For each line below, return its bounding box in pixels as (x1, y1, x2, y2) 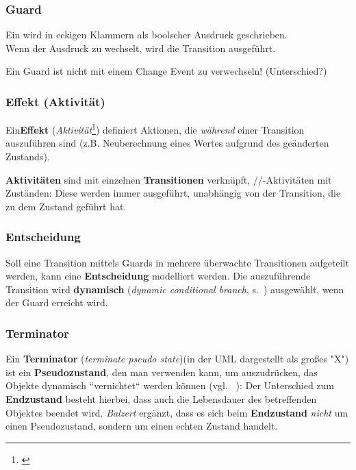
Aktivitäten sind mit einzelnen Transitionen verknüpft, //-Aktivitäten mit (5, 172, 332, 186)
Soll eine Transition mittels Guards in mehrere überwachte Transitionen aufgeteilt (5, 255, 349, 269)
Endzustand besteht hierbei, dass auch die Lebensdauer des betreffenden (5, 392, 317, 406)
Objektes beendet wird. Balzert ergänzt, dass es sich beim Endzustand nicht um (5, 405, 348, 419)
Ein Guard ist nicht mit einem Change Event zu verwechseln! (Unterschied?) (5, 64, 327, 78)
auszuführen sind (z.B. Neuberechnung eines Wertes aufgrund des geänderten (5, 136, 329, 150)
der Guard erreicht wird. (5, 295, 108, 310)
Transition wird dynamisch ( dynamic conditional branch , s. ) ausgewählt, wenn (5, 282, 344, 296)
